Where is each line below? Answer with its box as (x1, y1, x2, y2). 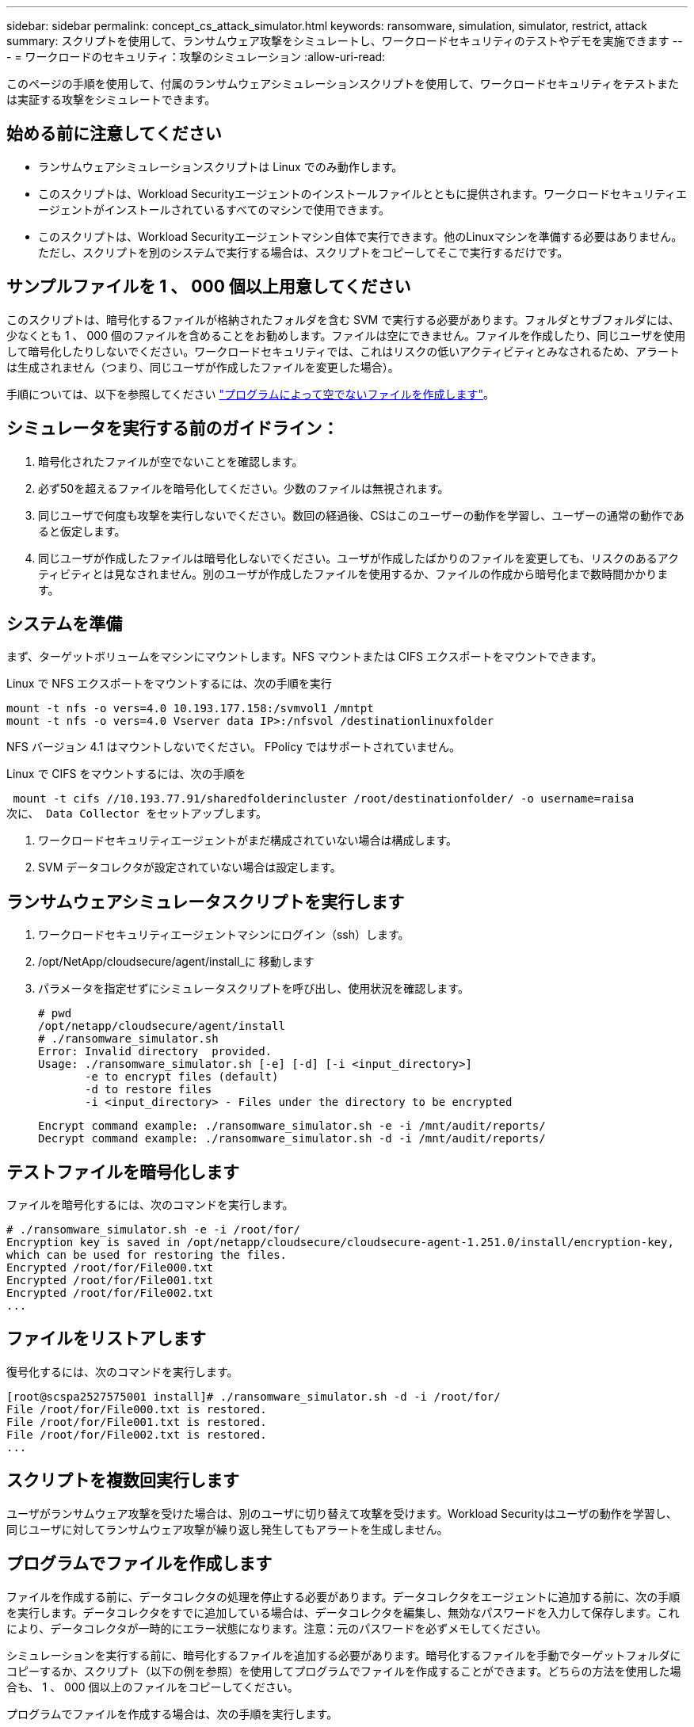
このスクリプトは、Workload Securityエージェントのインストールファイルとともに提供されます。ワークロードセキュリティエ (38, 186, 688, 200)
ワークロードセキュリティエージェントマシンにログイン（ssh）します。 (38, 928, 410, 942)
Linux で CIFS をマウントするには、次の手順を (6, 767, 246, 781)
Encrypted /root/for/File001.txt (6, 1274, 214, 1287)
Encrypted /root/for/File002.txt (6, 1287, 214, 1300)
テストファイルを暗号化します (6, 1161, 239, 1182)
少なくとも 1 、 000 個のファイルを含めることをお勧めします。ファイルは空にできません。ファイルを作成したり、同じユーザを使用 (6, 328, 686, 342)
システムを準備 (6, 613, 123, 634)
